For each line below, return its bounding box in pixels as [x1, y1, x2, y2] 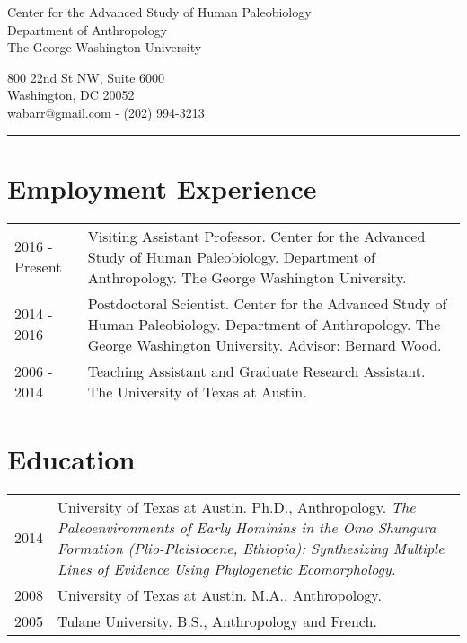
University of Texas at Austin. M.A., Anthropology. [57, 584, 382, 605]
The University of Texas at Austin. [87, 380, 307, 402]
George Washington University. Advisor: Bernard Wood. [87, 334, 442, 355]
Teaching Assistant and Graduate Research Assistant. [87, 360, 426, 381]
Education [7, 440, 136, 477]
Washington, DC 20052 [7, 85, 135, 104]
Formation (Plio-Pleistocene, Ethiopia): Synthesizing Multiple [57, 537, 445, 558]
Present [14, 256, 62, 278]
